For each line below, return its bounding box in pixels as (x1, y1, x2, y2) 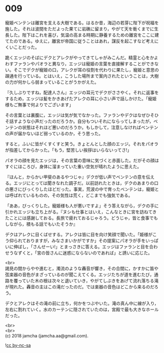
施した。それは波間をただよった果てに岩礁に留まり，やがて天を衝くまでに (5, 25, 155, 32)
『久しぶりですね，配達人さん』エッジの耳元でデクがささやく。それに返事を (5, 89, 159, 95)
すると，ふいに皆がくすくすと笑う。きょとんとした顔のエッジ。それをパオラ (5, 141, 159, 147)
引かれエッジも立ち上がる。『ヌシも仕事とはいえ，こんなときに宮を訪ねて (5, 209, 153, 214)
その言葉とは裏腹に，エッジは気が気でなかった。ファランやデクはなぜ (5, 112, 146, 118)
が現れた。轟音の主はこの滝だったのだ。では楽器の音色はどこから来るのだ (5, 283, 155, 289)
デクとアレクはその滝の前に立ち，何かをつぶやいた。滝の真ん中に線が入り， (5, 300, 159, 306)
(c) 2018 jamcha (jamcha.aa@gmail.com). (5, 332, 89, 338)
